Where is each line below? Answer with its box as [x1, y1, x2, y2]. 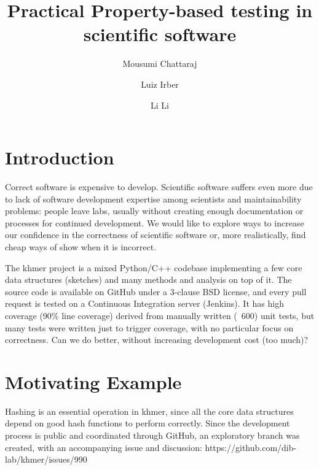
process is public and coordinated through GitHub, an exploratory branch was [5, 429, 300, 442]
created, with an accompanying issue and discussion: [5, 441, 202, 453]
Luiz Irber [141, 77, 179, 90]
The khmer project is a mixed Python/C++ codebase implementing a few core [5, 261, 302, 274]
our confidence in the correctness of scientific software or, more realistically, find [5, 228, 306, 241]
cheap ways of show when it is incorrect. [5, 241, 157, 253]
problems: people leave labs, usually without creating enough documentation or [5, 204, 304, 217]
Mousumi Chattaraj [122, 57, 197, 70]
